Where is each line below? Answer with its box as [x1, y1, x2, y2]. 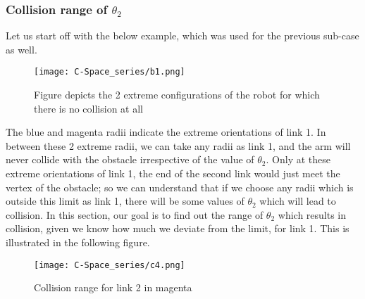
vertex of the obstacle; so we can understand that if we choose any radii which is [6, 179, 354, 194]
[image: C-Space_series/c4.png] [34, 260, 185, 270]
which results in [278, 207, 347, 222]
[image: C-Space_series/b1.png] [34, 67, 185, 77]
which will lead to [259, 193, 336, 208]
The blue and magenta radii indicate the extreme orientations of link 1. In [6, 125, 326, 139]
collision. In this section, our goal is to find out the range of [6, 207, 264, 222]
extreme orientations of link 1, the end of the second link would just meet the [6, 166, 340, 181]
